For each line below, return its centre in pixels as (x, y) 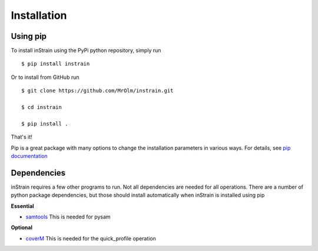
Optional (21, 227)
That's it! (21, 137)
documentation (29, 156)
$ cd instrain (42, 107)
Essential (23, 206)
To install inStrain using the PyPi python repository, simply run (86, 51)
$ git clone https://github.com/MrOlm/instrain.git (97, 91)
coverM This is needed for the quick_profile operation (91, 238)
